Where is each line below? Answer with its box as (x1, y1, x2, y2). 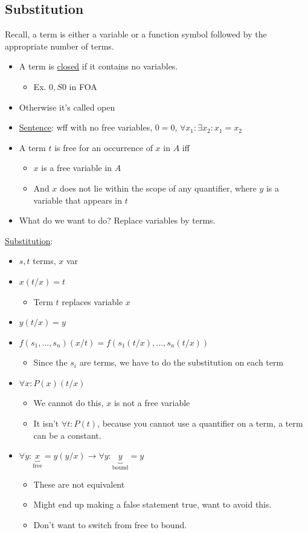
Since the (33, 356, 68, 369)
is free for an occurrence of (54, 141, 153, 153)
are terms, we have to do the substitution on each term (79, 356, 284, 369)
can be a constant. (33, 428, 101, 441)
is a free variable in (41, 161, 112, 174)
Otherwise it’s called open (19, 100, 115, 113)
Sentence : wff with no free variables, (19, 121, 153, 134)
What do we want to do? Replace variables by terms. (19, 214, 216, 227)
